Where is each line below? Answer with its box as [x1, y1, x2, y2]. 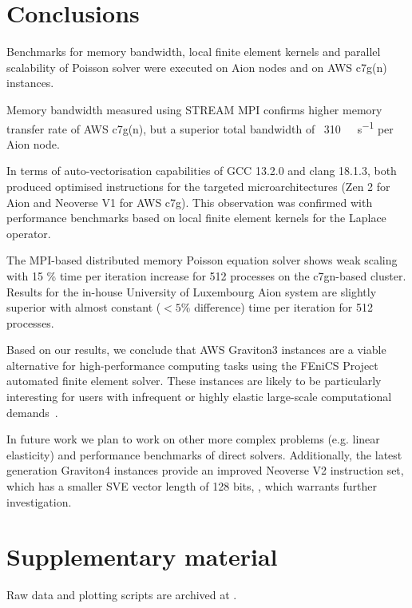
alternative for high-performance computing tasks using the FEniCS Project [6, 356, 378, 373]
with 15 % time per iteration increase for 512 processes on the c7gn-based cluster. [6, 267, 406, 284]
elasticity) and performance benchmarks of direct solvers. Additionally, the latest [6, 446, 402, 463]
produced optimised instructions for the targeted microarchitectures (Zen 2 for [6, 177, 390, 194]
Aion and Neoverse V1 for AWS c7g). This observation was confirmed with [6, 193, 373, 210]
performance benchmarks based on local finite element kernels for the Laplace [6, 209, 386, 226]
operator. [6, 225, 51, 241]
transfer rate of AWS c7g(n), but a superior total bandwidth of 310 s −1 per [6, 117, 394, 137]
